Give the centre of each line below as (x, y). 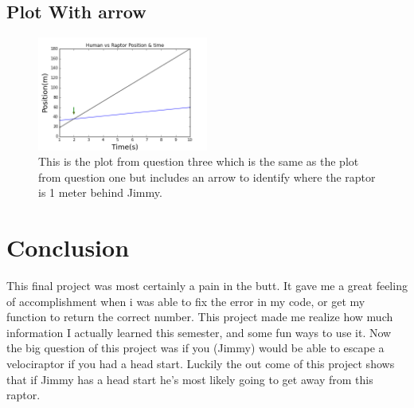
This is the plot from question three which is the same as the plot (199, 161)
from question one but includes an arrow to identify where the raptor (207, 177)
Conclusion (68, 247)
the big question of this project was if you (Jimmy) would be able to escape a (195, 348)
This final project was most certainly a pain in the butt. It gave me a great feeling (207, 286)
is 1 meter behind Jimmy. (100, 192)
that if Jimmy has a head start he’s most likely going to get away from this (190, 379)
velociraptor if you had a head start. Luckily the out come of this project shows (201, 363)
